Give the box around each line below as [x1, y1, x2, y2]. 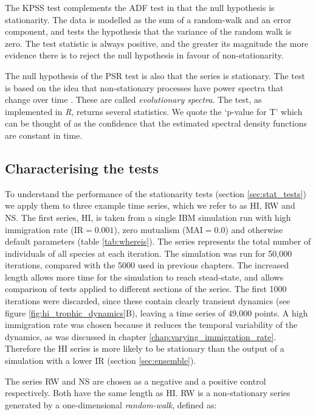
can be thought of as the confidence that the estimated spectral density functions [5, 117, 307, 130]
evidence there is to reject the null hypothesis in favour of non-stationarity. [5, 49, 284, 61]
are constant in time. [5, 128, 83, 141]
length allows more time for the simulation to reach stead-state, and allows [5, 270, 284, 283]
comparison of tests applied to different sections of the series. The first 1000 [5, 282, 287, 295]
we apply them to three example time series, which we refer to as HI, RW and [5, 199, 295, 212]
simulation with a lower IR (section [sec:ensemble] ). [5, 354, 196, 367]
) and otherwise [225, 223, 283, 235]
